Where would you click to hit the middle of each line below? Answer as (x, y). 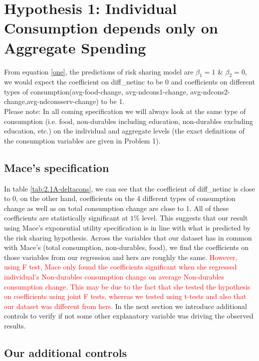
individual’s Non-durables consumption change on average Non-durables (114, 276)
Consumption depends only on (111, 28)
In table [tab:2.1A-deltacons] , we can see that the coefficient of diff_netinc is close (129, 188)
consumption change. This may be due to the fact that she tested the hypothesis (127, 286)
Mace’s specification (57, 167)
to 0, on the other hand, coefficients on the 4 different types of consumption (120, 198)
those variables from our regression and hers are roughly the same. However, (121, 257)
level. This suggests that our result (195, 218)
